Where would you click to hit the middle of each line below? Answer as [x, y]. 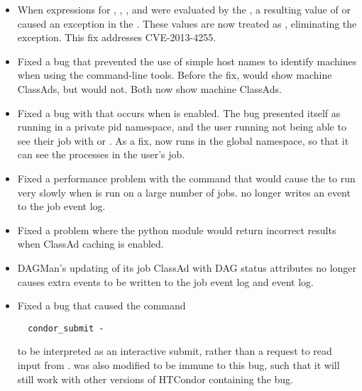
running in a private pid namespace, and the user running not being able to [182, 127]
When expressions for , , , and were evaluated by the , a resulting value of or [184, 9]
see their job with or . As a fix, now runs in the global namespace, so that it [183, 140]
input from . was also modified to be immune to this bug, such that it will [179, 364]
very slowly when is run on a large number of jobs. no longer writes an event [184, 192]
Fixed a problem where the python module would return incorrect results [177, 230]
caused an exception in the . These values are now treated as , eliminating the [187, 23]
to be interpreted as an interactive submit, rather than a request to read [175, 351]
